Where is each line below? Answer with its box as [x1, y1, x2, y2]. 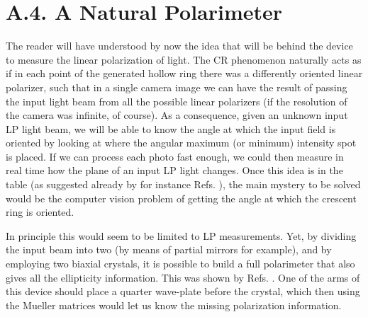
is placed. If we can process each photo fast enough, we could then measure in [6, 149, 344, 163]
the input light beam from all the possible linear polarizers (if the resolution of [6, 93, 347, 108]
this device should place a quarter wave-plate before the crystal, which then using [6, 284, 360, 299]
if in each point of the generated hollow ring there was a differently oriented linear [6, 66, 363, 81]
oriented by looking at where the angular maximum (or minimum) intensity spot [6, 135, 357, 150]
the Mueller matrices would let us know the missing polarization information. [6, 297, 342, 312]
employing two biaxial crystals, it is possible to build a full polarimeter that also [6, 256, 355, 271]
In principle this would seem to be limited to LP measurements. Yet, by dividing [6, 228, 357, 243]
